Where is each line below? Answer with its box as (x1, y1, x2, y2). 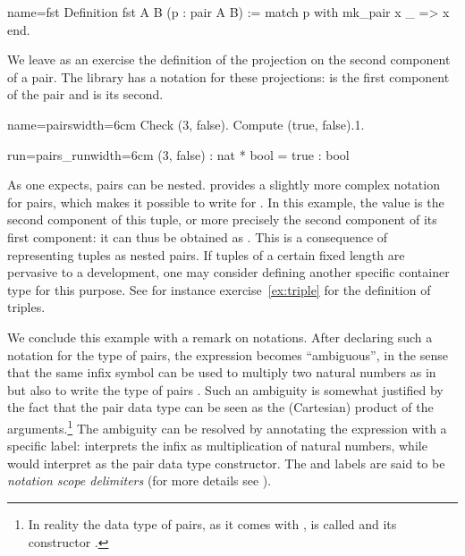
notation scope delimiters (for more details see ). (7, 471, 272, 490)
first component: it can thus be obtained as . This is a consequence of (7, 227, 388, 246)
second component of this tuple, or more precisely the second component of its (7, 210, 437, 229)
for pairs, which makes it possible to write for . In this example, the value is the (7, 192, 444, 211)
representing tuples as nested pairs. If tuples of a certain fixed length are (7, 245, 405, 264)
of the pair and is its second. (7, 85, 164, 104)
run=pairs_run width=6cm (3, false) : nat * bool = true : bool (7, 145, 350, 164)
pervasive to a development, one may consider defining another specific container (7, 263, 450, 282)
